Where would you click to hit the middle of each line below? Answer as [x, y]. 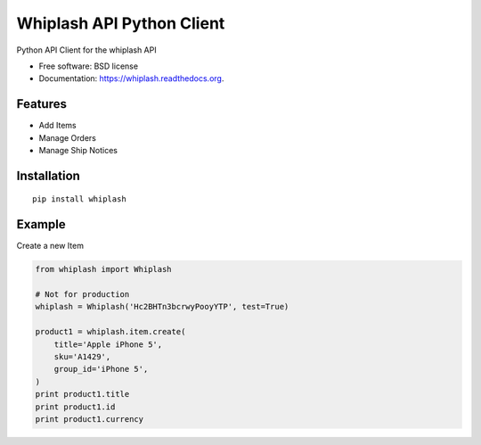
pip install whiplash [79, 199]
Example [41, 224]
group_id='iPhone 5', [101, 369]
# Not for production [82, 295]
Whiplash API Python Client [121, 23]
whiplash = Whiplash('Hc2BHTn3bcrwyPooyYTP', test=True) [162, 307]
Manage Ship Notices [78, 151]
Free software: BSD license [88, 66]
